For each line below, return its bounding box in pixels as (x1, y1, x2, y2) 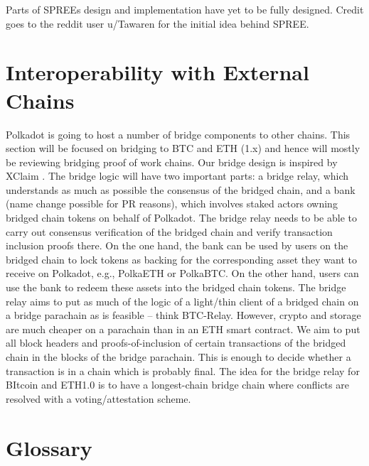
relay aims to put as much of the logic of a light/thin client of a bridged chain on (6, 293, 359, 308)
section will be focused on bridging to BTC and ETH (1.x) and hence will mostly (6, 141, 360, 156)
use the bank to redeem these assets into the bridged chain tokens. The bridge (6, 280, 346, 295)
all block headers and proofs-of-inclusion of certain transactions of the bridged (6, 335, 346, 350)
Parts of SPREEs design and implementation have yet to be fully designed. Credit (6, 2, 364, 16)
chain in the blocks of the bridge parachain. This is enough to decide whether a (6, 349, 351, 364)
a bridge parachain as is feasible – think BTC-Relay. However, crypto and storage (6, 308, 361, 323)
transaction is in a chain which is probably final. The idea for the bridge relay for (6, 363, 360, 378)
